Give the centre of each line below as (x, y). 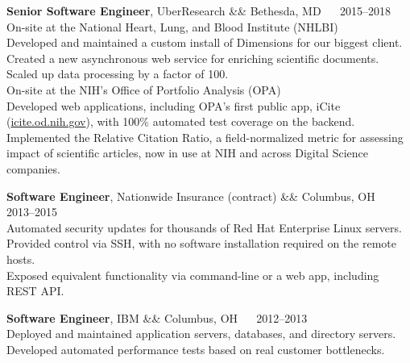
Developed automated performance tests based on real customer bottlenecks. (196, 349)
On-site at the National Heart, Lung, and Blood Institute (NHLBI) (172, 26)
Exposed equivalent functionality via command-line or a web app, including (193, 275)
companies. (33, 168)
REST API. (35, 291)
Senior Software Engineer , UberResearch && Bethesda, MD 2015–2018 (199, 10)
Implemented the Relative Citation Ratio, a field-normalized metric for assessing (205, 137)
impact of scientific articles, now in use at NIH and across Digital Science (187, 153)
